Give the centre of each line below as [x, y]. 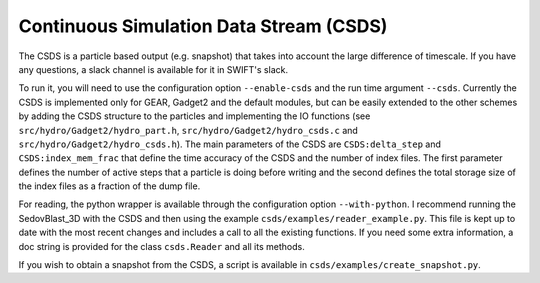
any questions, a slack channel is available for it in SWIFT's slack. [153, 69]
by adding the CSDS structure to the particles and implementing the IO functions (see [194, 116]
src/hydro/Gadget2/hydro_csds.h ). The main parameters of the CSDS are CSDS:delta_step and [230, 144]
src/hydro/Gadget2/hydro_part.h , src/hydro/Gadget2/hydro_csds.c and [188, 130]
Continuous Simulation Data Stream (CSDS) [203, 26]
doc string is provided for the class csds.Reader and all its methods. [161, 246]
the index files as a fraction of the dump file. [109, 186]
